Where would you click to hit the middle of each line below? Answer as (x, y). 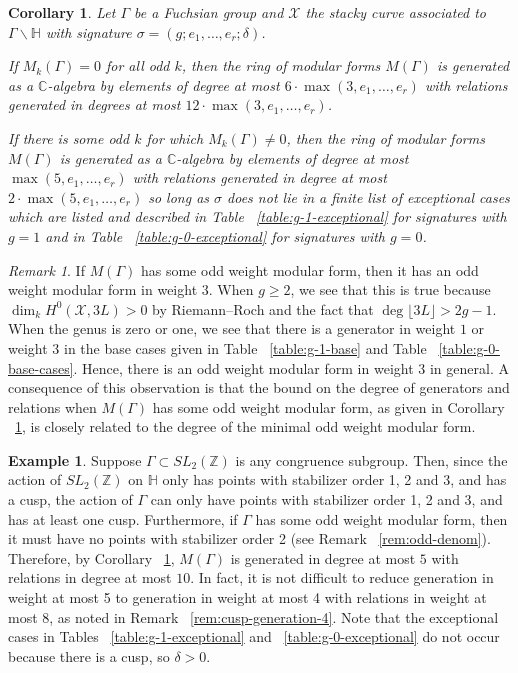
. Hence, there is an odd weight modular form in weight (243, 367)
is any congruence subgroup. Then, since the (371, 459)
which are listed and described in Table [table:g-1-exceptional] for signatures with (257, 216)
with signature (88, 31)
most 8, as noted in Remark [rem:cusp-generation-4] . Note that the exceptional (253, 616)
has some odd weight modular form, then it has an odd (309, 269)
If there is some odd (69, 137)
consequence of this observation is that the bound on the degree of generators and (259, 387)
